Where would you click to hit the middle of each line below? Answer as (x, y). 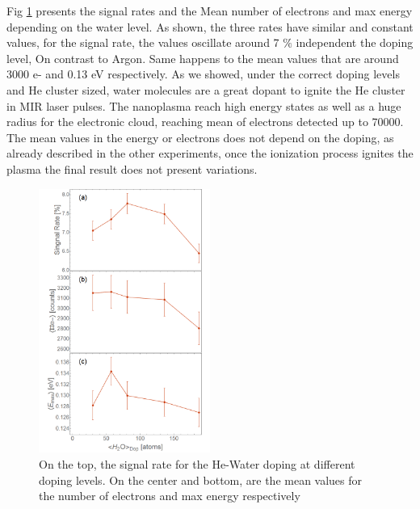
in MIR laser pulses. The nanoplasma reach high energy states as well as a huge (204, 105)
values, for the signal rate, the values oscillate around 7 (143, 42)
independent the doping (355, 42)
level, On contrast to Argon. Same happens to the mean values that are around (203, 58)
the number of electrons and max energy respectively (170, 496)
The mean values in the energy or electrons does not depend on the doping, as (200, 137)
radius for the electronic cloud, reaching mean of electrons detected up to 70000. (205, 122)
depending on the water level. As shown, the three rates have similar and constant (210, 26)
